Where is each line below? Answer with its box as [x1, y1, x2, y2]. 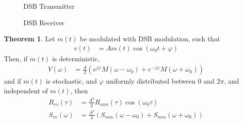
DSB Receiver [23, 17, 65, 27]
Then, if [4, 53, 28, 63]
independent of [4, 86, 48, 96]
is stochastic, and [46, 76, 97, 86]
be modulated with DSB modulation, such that [80, 34, 220, 44]
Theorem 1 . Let [4, 34, 55, 44]
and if [4, 76, 21, 86]
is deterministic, [52, 53, 100, 63]
